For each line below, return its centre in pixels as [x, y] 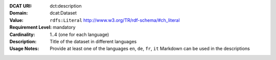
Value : [17, 20]
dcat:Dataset [63, 13]
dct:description [66, 6]
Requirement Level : [31, 27]
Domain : [19, 13]
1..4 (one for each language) [79, 34]
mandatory [64, 27]
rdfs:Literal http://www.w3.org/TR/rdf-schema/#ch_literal [115, 20]
